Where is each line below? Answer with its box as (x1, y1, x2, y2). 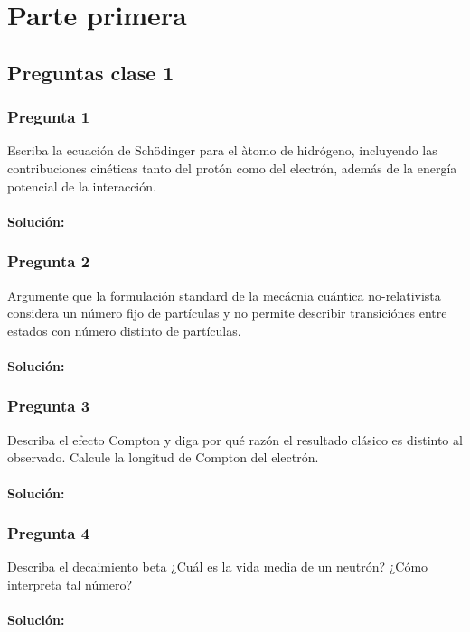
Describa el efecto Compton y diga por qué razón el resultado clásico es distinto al (7, 430, 463, 449)
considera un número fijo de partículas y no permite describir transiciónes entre (7, 303, 447, 322)
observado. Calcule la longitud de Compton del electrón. (7, 448, 319, 467)
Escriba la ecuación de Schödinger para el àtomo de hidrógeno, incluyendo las (7, 141, 437, 160)
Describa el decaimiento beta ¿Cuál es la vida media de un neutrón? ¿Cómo (7, 557, 428, 576)
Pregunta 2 (7, 250, 90, 273)
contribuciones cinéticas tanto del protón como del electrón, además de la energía (7, 158, 457, 177)
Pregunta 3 (7, 395, 90, 417)
